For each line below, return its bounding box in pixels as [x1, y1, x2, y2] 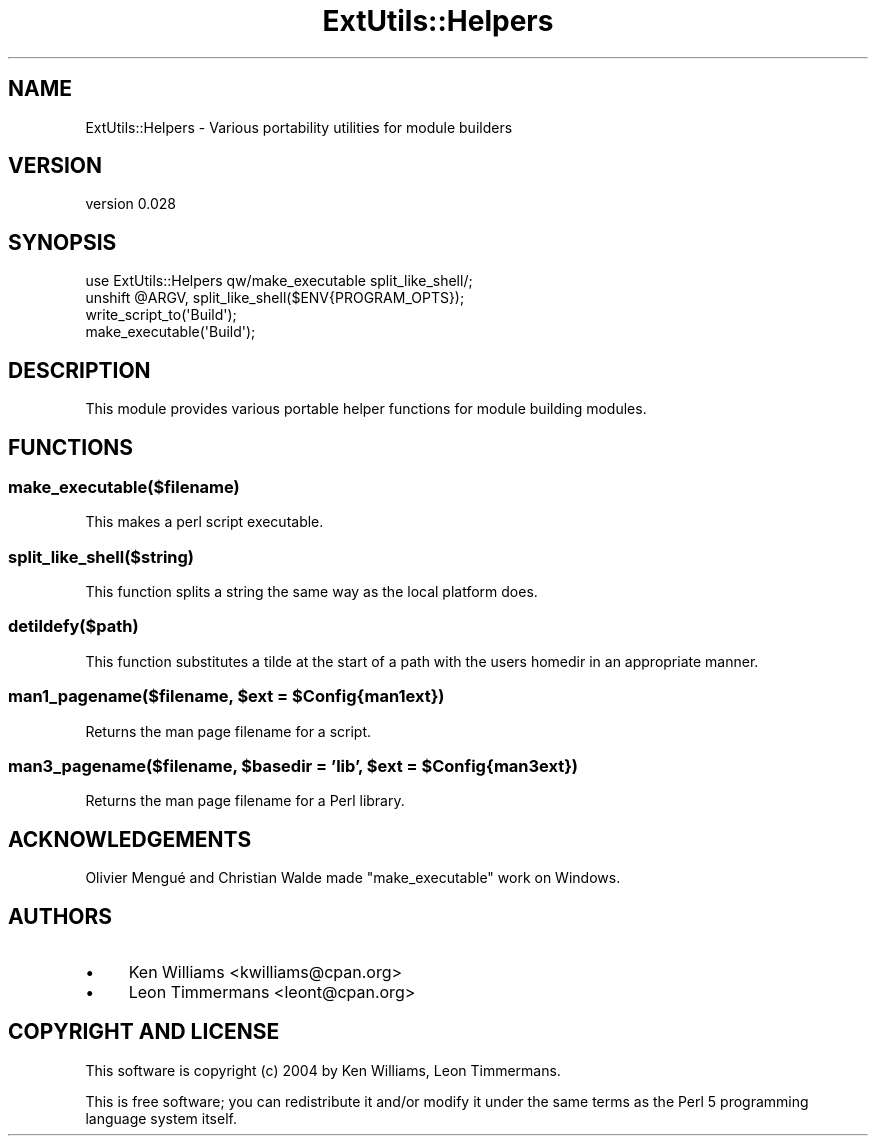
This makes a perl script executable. [85, 513, 324, 531]
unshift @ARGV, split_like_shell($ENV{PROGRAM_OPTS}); [85, 289, 465, 307]
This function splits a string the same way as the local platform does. [85, 583, 538, 601]
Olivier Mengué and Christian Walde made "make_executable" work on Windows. [85, 869, 621, 887]
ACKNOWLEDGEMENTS [8, 826, 252, 852]
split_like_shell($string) [8, 546, 195, 567]
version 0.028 [85, 195, 176, 213]
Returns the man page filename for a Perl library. [85, 792, 405, 810]
